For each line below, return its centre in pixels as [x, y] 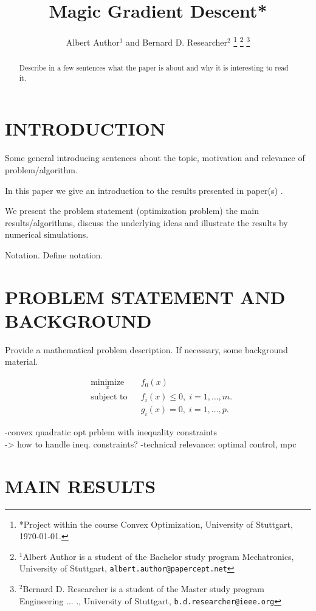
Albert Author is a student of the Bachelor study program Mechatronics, [158, 556]
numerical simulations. [47, 234]
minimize [108, 383]
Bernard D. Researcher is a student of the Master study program [143, 588]
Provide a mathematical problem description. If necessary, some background [146, 349]
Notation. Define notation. [54, 254]
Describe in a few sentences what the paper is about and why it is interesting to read [154, 68]
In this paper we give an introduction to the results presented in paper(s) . [144, 190]
